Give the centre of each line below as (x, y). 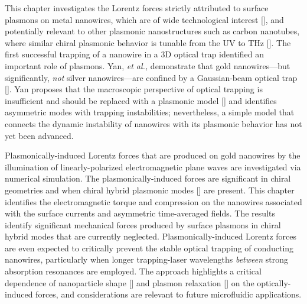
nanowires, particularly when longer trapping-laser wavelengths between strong (146, 259)
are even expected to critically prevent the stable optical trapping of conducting (149, 248)
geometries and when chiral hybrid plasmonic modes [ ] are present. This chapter (150, 190)
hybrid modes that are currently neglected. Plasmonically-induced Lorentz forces (151, 236)
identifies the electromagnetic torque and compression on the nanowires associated (153, 201)
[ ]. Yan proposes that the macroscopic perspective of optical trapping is (134, 89)
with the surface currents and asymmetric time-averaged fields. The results (140, 213)
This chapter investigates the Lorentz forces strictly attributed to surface (137, 8)
